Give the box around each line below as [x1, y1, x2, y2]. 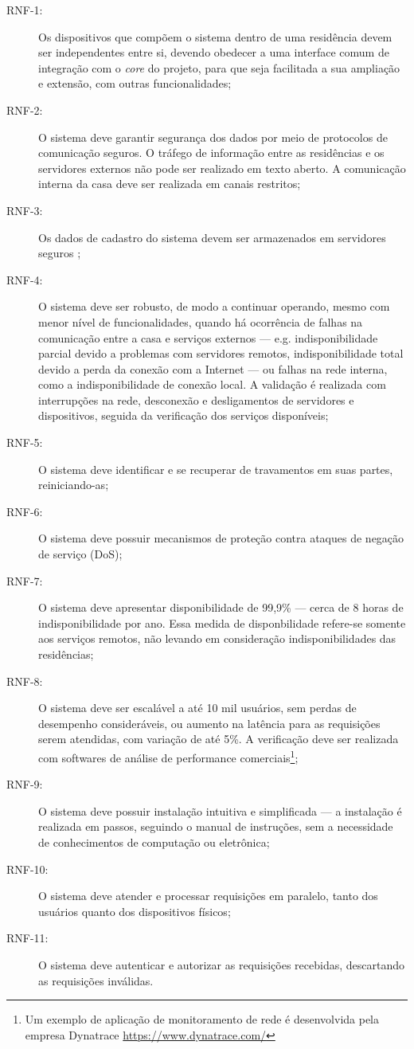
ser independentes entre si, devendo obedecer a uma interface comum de [38, 44, 389, 61]
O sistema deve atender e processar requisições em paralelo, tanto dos [38, 887, 378, 904]
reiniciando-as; [38, 476, 109, 493]
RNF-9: [6, 776, 43, 793]
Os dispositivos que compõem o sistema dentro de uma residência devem [38, 28, 393, 45]
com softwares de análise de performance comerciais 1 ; [38, 746, 299, 765]
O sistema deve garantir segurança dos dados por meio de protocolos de [38, 128, 388, 145]
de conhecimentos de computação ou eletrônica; [38, 834, 270, 850]
